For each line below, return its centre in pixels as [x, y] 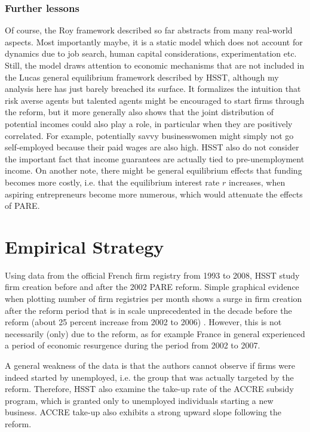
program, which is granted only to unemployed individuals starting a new [139, 400]
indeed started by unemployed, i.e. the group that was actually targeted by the [149, 377]
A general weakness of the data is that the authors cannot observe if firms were [150, 365]
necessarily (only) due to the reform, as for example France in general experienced [155, 333]
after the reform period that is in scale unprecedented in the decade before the [148, 310]
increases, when [257, 182]
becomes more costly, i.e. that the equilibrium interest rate [112, 182]
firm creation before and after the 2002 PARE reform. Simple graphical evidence [152, 287]
